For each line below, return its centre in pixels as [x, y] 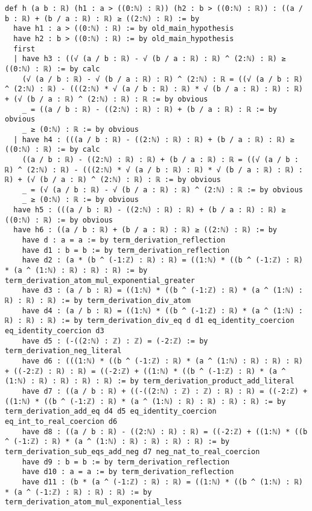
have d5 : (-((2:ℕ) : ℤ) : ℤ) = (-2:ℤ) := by [115, 341]
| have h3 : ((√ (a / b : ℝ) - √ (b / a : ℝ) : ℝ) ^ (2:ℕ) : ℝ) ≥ [150, 59]
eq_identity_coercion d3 [55, 331]
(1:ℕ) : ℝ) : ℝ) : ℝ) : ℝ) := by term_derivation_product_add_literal [150, 381]
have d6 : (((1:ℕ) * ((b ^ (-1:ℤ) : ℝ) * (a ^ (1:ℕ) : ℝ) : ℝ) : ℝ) [162, 361]
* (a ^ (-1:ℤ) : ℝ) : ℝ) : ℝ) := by [78, 492]
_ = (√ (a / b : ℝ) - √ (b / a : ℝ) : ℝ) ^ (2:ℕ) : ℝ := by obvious [162, 190]
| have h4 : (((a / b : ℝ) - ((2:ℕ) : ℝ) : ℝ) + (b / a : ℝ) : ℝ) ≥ [154, 139]
